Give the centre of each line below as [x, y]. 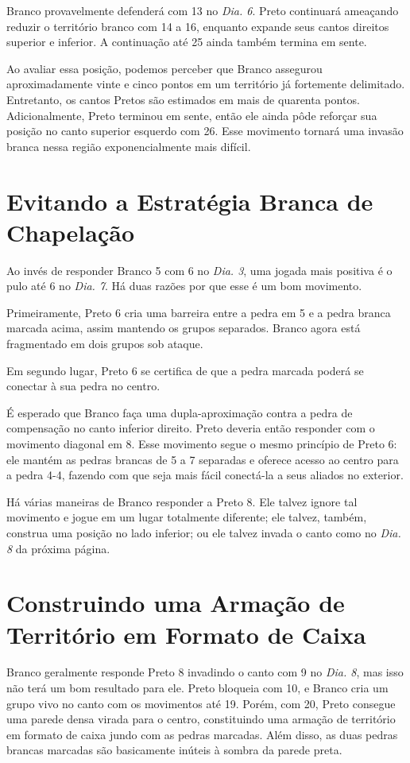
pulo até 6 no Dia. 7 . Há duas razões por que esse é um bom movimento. [184, 286]
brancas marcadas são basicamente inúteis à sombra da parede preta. [174, 750]
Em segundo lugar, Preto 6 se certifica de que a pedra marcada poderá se [185, 370]
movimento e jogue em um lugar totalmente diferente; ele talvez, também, [187, 517]
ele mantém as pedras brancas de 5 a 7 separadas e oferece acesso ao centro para [203, 459]
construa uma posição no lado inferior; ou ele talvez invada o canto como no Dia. [204, 532]
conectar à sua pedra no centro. [83, 386]
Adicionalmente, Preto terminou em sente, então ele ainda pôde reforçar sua [192, 115]
